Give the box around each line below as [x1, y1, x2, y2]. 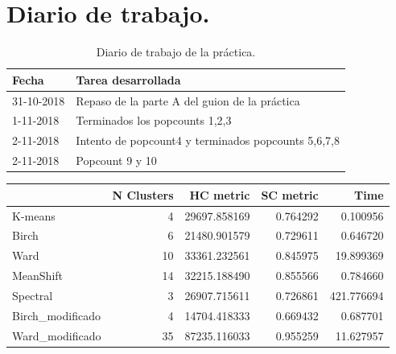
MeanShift [12, 267, 64, 284]
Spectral [12, 286, 53, 303]
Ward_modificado [12, 327, 101, 344]
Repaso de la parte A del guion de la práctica [76, 92, 300, 109]
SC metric [261, 186, 319, 203]
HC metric [189, 186, 250, 203]
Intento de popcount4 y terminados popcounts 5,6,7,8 [76, 132, 340, 149]
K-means [12, 207, 56, 224]
